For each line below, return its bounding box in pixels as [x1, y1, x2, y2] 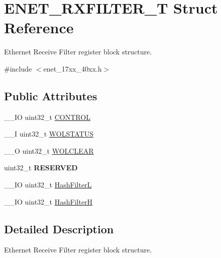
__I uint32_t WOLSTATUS [4, 128, 93, 139]
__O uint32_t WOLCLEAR [4, 145, 94, 156]
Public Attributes [4, 88, 97, 103]
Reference [4, 17, 74, 38]
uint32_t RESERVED [4, 162, 78, 173]
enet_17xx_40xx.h [43, 63, 102, 74]
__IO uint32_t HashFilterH [4, 196, 93, 207]
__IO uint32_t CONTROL [4, 111, 90, 122]
